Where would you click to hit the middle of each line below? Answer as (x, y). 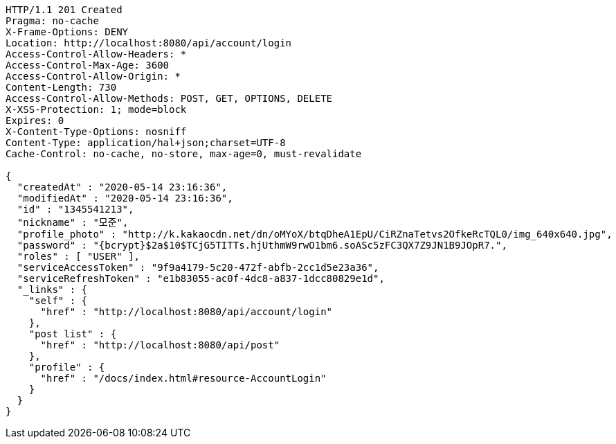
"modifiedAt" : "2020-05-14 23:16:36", (125, 198)
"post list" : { (73, 334)
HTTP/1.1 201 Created (64, 10)
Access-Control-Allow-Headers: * (96, 54)
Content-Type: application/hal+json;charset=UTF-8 (146, 143)
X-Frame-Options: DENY (67, 32)
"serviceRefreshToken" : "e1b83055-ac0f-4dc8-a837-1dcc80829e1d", (201, 278)
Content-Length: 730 (61, 87)
